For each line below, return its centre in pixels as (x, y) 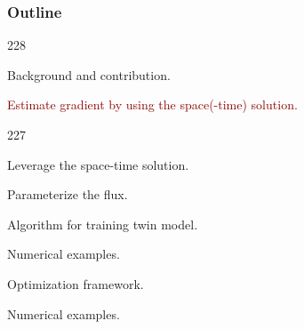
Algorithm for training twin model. (103, 224)
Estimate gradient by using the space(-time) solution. (152, 104)
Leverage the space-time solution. (98, 164)
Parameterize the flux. (68, 194)
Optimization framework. (76, 283)
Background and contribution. (89, 74)
